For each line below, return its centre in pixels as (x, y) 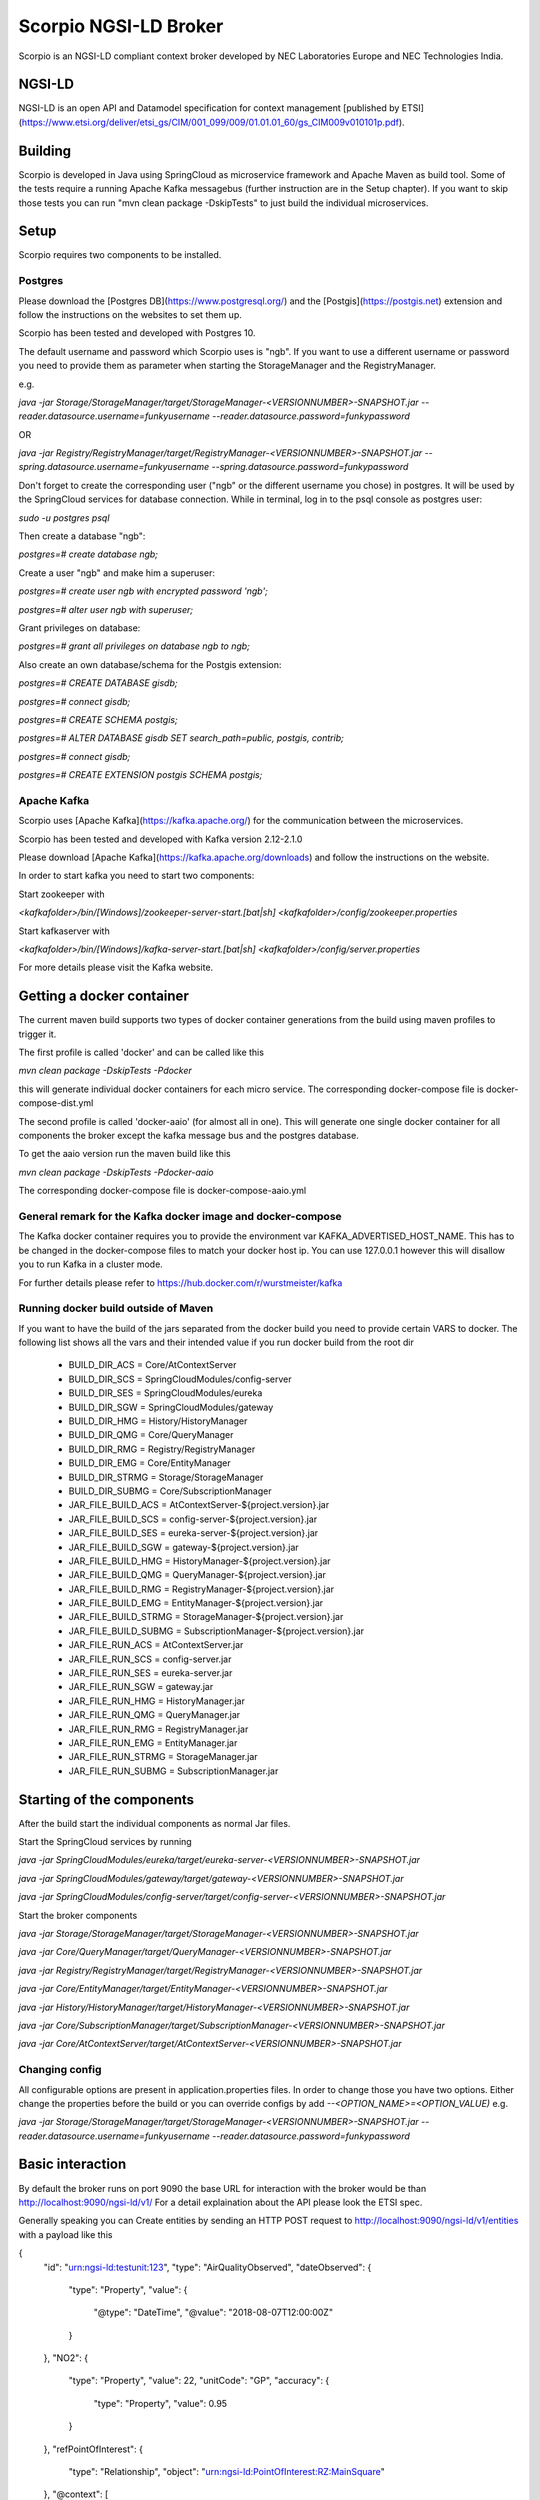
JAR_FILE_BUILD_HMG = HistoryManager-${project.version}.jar (199, 1561)
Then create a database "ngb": (82, 536)
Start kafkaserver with (64, 931)
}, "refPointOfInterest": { (93, 2449)
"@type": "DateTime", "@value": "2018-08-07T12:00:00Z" (213, 2312)
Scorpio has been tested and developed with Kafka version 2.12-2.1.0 (160, 839)
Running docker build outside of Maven (116, 1308)
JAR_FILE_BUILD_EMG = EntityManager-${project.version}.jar (196, 1603)
